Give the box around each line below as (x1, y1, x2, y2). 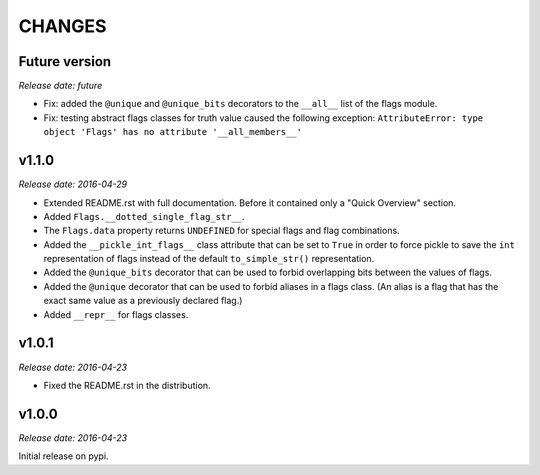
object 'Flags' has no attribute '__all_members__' (43, 126, 303, 138)
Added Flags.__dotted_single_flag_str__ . (43, 210, 245, 222)
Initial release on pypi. (18, 450, 109, 462)
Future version (18, 53, 112, 70)
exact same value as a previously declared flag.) (43, 295, 243, 307)
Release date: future (18, 80, 103, 92)
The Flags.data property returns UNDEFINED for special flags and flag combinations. (43, 225, 400, 237)
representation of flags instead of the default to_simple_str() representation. (43, 253, 375, 265)
